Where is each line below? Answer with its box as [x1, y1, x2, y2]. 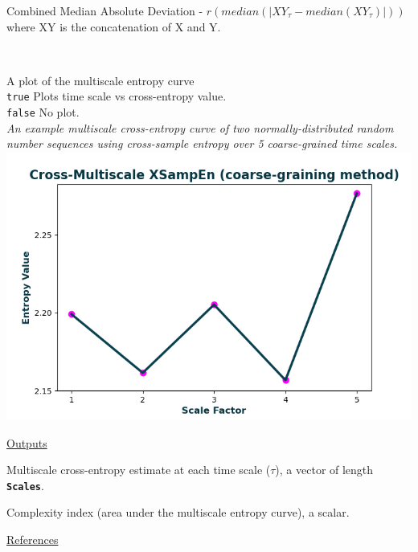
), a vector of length [275, 461, 374, 478]
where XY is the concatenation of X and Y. [6, 18, 221, 35]
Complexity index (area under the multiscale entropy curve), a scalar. [6, 504, 350, 521]
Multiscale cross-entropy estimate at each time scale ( [6, 461, 271, 478]
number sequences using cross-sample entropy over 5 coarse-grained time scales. [6, 135, 398, 152]
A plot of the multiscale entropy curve [6, 72, 195, 88]
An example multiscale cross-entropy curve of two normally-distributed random [6, 119, 394, 136]
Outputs [6, 434, 47, 451]
